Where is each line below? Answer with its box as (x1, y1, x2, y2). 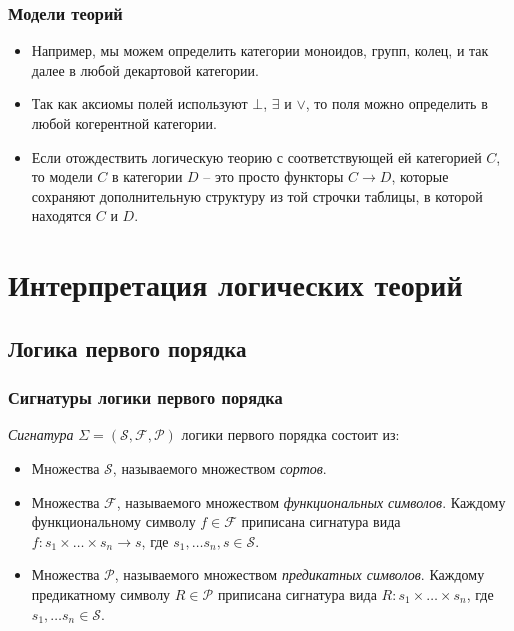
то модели (31, 166, 93, 187)
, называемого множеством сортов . (112, 457, 327, 478)
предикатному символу (31, 583, 171, 604)
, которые (391, 166, 449, 187)
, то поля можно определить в (305, 93, 488, 114)
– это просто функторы (203, 166, 344, 187)
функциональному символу (31, 511, 196, 532)
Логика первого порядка (8, 332, 247, 363)
